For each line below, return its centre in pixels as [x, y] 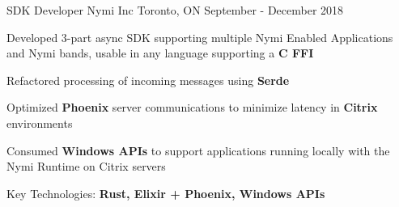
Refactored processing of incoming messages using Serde [148, 80]
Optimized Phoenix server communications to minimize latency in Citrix [192, 107]
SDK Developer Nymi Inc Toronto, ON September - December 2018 [175, 10]
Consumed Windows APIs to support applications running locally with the [198, 150]
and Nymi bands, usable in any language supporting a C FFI [160, 53]
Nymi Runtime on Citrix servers [86, 166]
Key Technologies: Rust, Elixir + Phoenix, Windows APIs [166, 193]
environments [40, 123]
